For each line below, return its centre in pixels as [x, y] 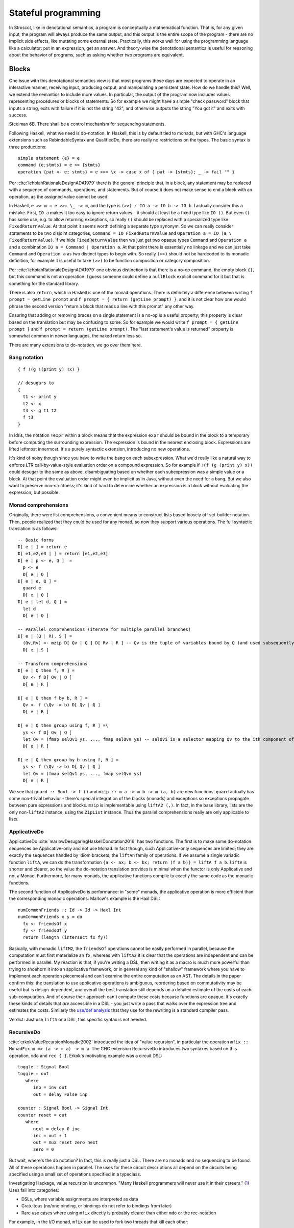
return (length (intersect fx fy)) [66, 937]
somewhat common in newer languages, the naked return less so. [75, 336]
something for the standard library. [44, 283]
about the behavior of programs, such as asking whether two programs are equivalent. [97, 55]
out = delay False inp [60, 1094]
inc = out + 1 [50, 1135]
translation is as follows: [34, 529]
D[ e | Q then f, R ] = [46, 671]
